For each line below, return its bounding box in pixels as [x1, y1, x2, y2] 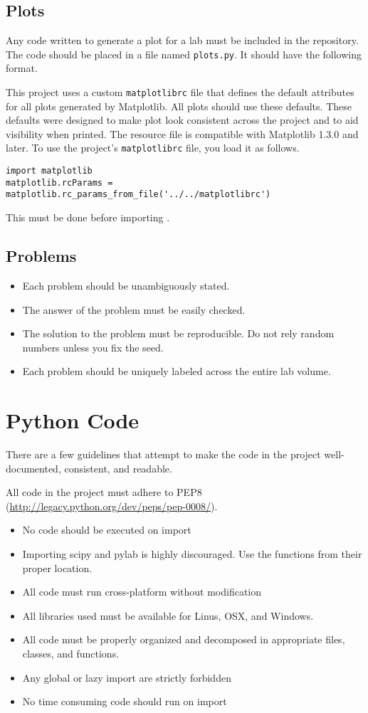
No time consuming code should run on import [22, 694, 227, 709]
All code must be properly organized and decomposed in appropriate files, [22, 632, 345, 647]
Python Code [6, 406, 140, 435]
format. [6, 60, 38, 75]
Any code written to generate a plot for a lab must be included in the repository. [6, 33, 359, 48]
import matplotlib [6, 166, 93, 176]
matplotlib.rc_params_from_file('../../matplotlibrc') [6, 189, 271, 200]
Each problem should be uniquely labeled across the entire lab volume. [22, 364, 331, 379]
